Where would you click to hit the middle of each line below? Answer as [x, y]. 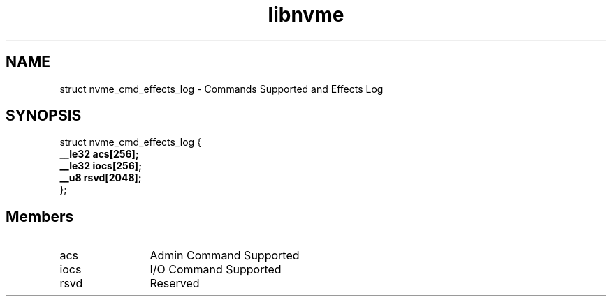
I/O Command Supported [216, 270]
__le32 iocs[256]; [101, 166]
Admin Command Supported [225, 256]
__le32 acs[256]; [99, 154]
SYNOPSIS [44, 116]
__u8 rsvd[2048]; [101, 178]
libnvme [306, 15]
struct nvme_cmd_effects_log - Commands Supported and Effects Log [221, 89]
